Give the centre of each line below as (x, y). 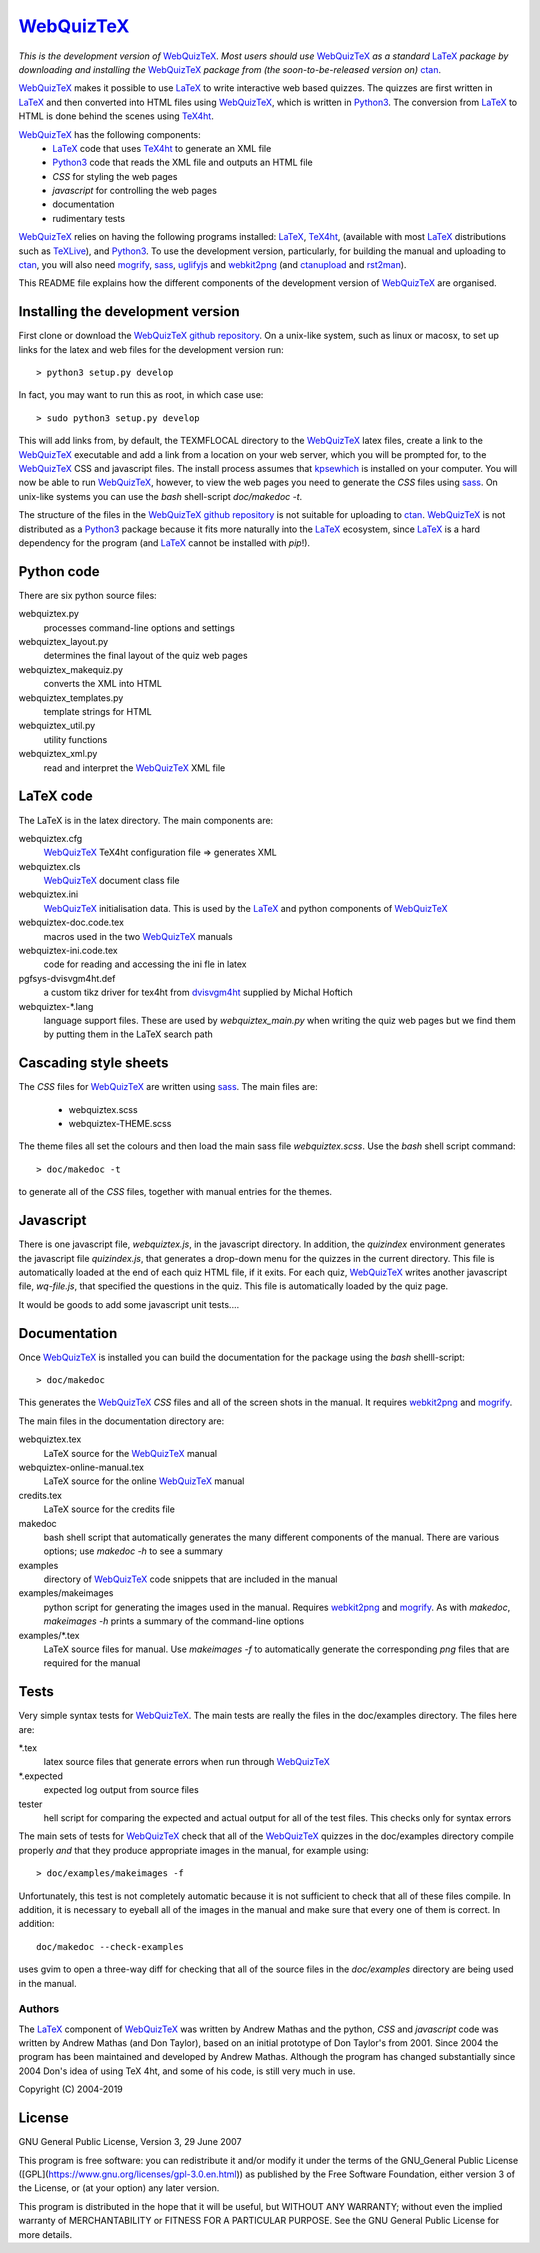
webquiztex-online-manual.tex (81, 1467)
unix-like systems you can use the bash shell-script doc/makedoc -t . (160, 496)
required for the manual (92, 1663)
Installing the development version (129, 311)
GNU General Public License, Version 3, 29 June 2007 (130, 2142)
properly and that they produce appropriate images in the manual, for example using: (193, 1850)
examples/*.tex (49, 1635)
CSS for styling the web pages (115, 176)
